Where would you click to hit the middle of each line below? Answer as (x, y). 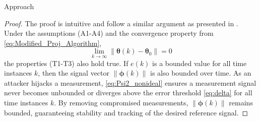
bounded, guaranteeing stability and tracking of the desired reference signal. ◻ (126, 112)
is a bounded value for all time (200, 63)
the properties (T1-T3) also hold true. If (66, 63)
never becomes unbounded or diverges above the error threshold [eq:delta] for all (128, 93)
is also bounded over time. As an (201, 73)
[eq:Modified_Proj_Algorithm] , (53, 43)
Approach (19, 6)
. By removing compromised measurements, (121, 102)
